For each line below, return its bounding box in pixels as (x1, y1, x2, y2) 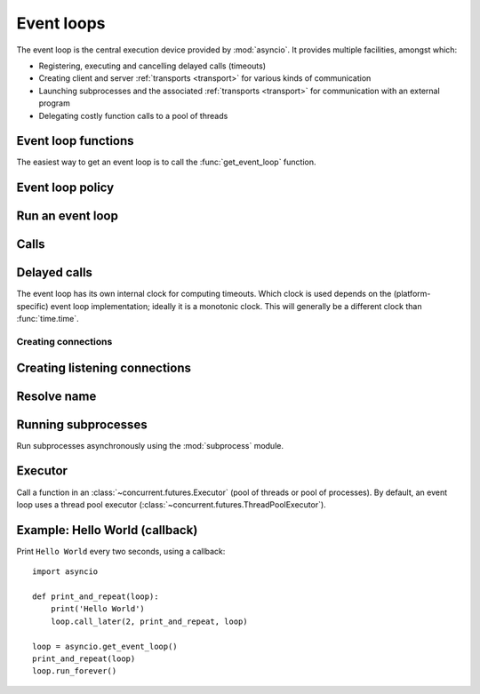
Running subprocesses (16, 417, 148, 432)
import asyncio (32, 567, 99, 577)
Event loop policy (16, 180, 115, 195)
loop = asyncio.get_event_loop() (32, 641, 178, 651)
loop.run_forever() (32, 666, 117, 676)
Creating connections (16, 335, 113, 347)
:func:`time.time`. (16, 314, 79, 324)
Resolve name (16, 388, 97, 403)
